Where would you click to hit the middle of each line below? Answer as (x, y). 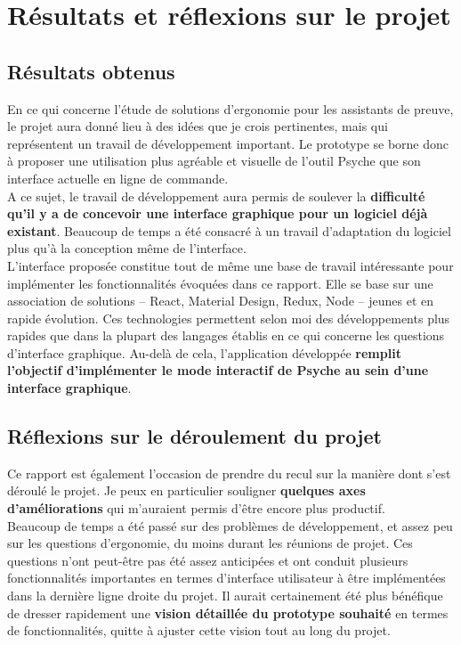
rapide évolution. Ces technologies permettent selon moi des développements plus (229, 318)
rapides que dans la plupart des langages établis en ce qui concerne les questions (226, 335)
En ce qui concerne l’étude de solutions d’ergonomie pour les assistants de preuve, (230, 108)
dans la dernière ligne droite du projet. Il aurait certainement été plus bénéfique (225, 596)
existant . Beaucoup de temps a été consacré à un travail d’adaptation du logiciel (229, 230)
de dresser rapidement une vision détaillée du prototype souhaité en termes (228, 612)
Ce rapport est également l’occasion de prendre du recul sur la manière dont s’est (229, 473)
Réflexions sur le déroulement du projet (194, 436)
